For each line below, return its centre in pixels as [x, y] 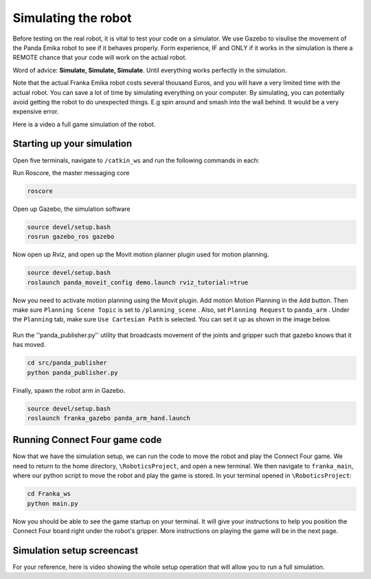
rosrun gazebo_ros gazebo [71, 237]
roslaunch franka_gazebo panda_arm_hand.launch [109, 418]
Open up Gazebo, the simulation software [71, 209]
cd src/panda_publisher [67, 363]
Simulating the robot [72, 18]
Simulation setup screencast [76, 550]
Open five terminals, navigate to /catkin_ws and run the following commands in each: [136, 160]
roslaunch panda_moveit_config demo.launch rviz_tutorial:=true [138, 282]
